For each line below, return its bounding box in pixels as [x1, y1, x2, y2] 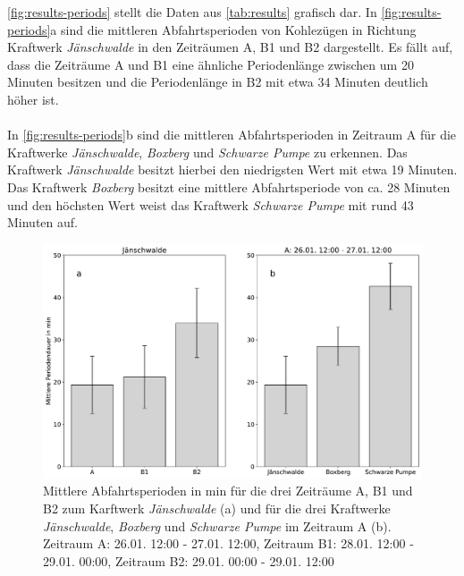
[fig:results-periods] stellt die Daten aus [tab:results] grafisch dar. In [7, 3, 377, 21]
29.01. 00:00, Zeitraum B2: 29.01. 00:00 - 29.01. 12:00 [43, 551, 334, 570]
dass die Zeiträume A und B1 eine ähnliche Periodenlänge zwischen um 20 [7, 55, 414, 73]
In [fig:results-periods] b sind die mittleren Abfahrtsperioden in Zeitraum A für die [7, 125, 457, 144]
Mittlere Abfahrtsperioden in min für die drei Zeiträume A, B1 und [43, 481, 413, 500]
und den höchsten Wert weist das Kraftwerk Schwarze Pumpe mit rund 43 [7, 195, 414, 214]
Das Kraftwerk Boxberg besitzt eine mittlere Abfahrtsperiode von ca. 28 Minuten [7, 177, 451, 196]
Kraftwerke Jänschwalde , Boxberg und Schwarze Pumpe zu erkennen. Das [7, 142, 408, 161]
